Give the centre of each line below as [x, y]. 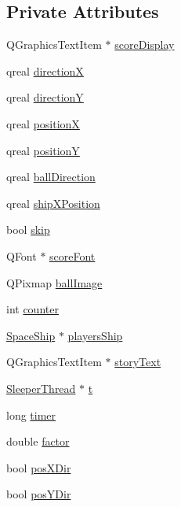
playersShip [95, 335]
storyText [138, 362]
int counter [33, 309]
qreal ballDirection [51, 177]
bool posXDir [39, 467]
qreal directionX [45, 70]
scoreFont [72, 255]
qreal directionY [45, 97]
